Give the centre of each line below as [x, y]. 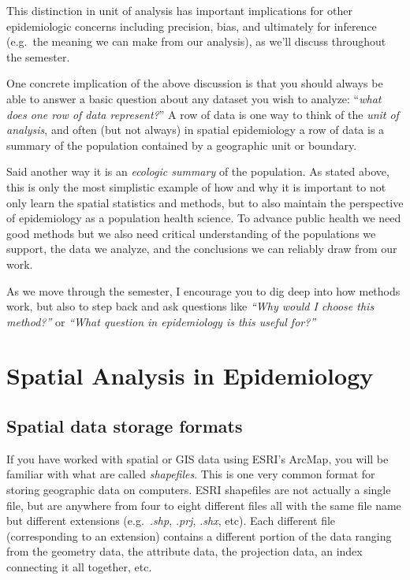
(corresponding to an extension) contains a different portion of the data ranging [199, 535]
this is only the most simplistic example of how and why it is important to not [196, 186]
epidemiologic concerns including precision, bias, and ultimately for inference [192, 26]
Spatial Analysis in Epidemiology [190, 376]
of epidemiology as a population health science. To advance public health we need [204, 218]
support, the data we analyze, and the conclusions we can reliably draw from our [202, 249]
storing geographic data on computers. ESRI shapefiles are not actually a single [199, 490]
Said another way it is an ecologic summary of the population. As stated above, [198, 171]
